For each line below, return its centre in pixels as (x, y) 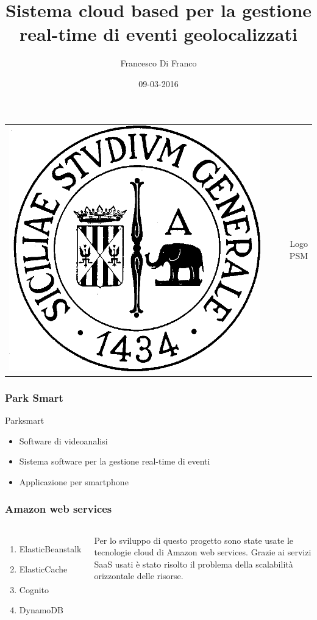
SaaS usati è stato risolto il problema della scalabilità (194, 564)
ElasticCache (43, 569)
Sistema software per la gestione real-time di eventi (115, 461)
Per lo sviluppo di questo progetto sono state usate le (194, 540)
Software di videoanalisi (63, 440)
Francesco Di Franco (158, 63)
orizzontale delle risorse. (139, 576)
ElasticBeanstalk (50, 548)
